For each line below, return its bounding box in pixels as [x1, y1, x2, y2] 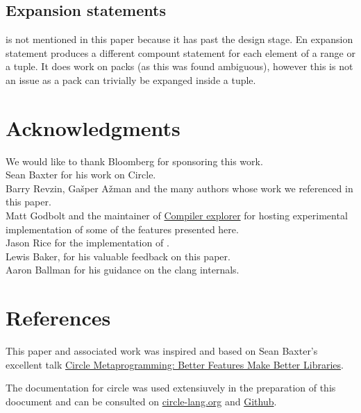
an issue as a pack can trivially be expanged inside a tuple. [6, 72, 256, 87]
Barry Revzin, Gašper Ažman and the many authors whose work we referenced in [6, 180, 353, 195]
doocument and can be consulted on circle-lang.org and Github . [6, 394, 277, 408]
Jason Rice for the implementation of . [6, 235, 169, 250]
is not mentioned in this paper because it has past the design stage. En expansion [6, 32, 353, 47]
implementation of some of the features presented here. [6, 221, 239, 236]
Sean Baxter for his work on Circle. [6, 167, 156, 182]
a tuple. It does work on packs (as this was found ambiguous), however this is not [6, 59, 353, 74]
